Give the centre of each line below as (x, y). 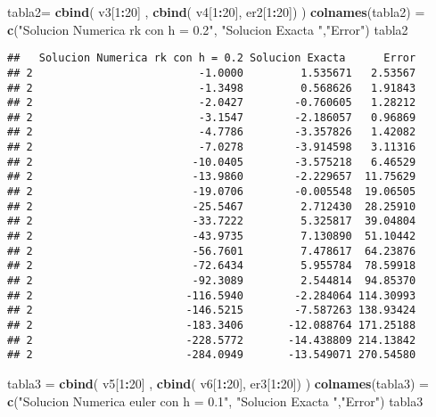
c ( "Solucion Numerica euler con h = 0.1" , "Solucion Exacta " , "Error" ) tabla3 (215, 401)
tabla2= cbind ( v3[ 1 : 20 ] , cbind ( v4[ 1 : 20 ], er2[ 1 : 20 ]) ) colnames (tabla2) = (216, 12)
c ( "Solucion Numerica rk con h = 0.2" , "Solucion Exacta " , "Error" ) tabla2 (208, 29)
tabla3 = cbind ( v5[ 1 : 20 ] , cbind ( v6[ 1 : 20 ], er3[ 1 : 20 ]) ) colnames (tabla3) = (218, 383)
